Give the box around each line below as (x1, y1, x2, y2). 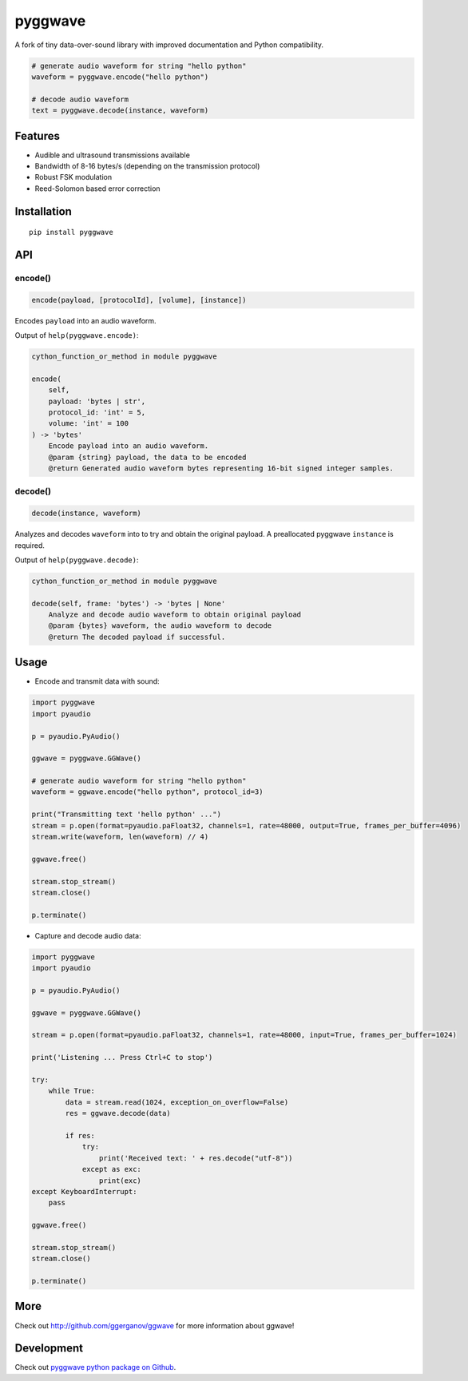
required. (14, 540, 46, 550)
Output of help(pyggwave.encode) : (14, 331, 139, 340)
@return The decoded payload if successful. (48, 632, 226, 641)
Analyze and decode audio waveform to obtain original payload (48, 610, 302, 619)
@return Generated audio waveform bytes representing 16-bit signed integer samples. (48, 464, 395, 473)
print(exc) (98, 1176, 141, 1185)
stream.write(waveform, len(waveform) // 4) (31, 832, 209, 842)
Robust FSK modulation (34, 173, 112, 182)
